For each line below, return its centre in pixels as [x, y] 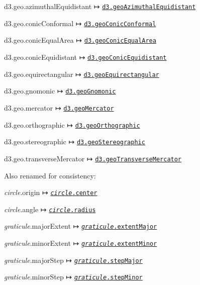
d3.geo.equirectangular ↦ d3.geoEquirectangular [82, 74]
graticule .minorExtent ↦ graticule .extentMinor [81, 243]
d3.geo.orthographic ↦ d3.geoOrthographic [72, 124]
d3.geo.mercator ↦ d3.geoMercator [59, 107]
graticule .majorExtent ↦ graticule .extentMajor [81, 226]
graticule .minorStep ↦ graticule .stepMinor [73, 277]
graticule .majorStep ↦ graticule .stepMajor [73, 260]
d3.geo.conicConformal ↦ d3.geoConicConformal [80, 23]
